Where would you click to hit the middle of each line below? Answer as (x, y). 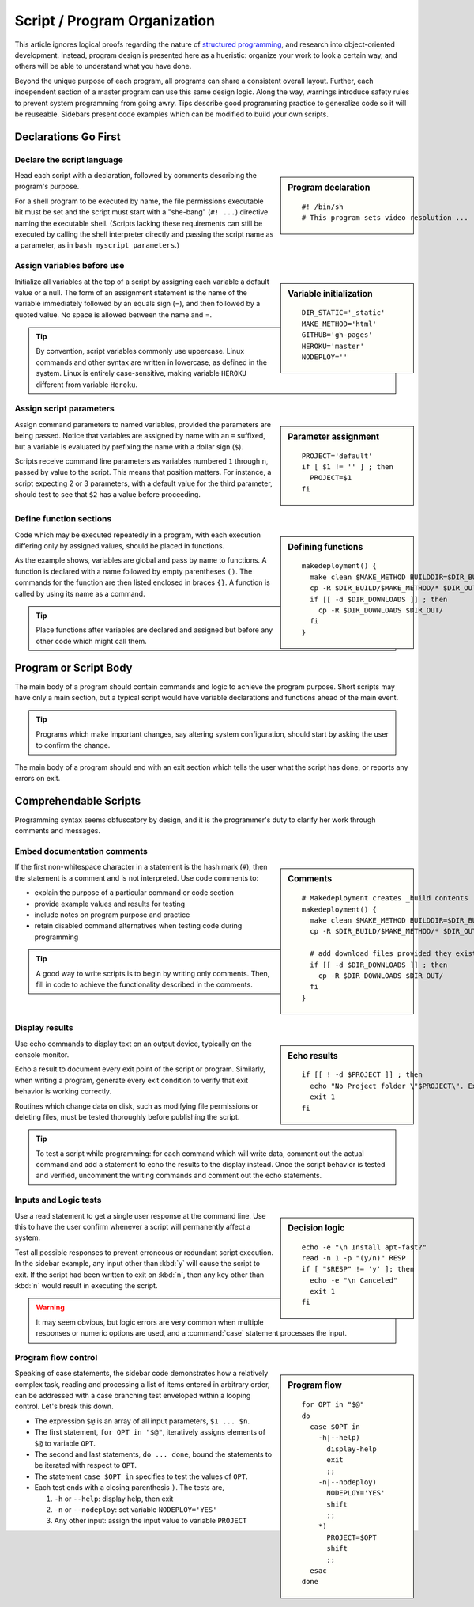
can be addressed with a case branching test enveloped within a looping (133, 1396)
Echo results (313, 1056)
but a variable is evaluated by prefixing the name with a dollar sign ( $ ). (129, 446)
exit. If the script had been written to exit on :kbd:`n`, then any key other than (139, 1275)
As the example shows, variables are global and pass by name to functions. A (141, 560)
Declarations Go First (68, 136)
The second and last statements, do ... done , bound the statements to (153, 1454)
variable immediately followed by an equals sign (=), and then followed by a (137, 304)
